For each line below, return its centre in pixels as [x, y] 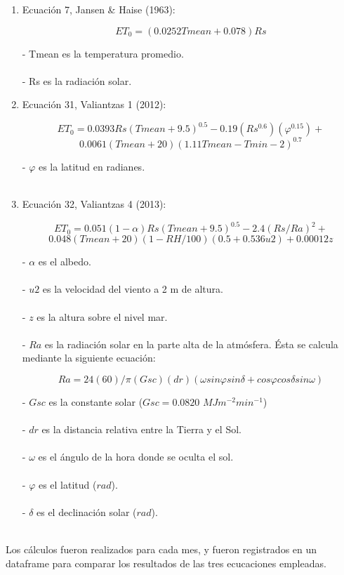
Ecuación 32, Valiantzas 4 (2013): [94, 204]
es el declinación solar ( [87, 511]
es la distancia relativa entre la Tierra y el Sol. [141, 429]
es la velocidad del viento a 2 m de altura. [133, 289]
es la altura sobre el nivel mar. [102, 316]
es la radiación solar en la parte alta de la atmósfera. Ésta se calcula [191, 344]
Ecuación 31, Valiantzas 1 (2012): [94, 104]
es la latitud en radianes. [92, 166]
